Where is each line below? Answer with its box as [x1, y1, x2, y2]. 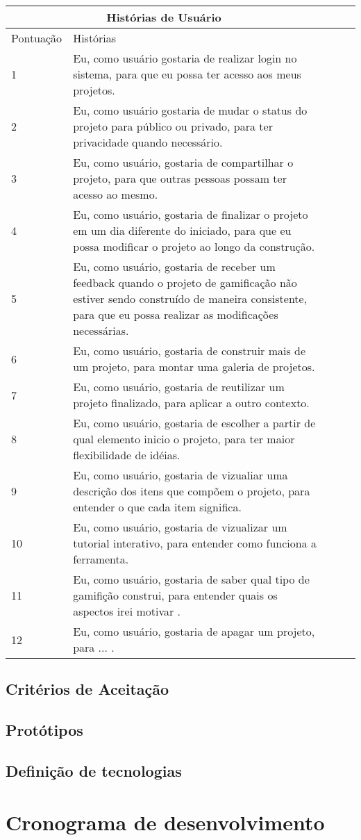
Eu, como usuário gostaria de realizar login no [73, 50, 297, 66]
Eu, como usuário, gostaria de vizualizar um [73, 519, 287, 535]
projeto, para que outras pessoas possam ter [73, 170, 287, 186]
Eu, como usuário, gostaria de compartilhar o [73, 154, 294, 170]
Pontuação [11, 30, 62, 46]
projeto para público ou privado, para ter [73, 118, 273, 134]
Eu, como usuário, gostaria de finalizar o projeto [73, 206, 308, 222]
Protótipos [6, 719, 83, 741]
